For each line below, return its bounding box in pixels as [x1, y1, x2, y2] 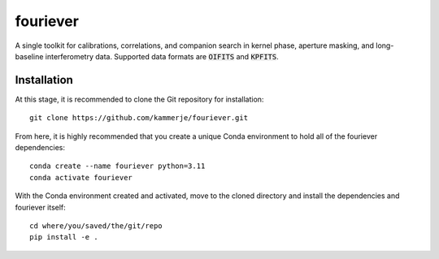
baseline [15, 51, 44, 61]
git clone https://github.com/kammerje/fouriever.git [29, 114, 248, 123]
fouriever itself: [15, 202, 67, 212]
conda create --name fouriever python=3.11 [29, 162, 206, 171]
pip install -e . [29, 232, 98, 242]
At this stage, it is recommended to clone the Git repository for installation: [15, 94, 264, 104]
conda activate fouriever [29, 173, 133, 182]
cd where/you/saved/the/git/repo [29, 221, 163, 231]
